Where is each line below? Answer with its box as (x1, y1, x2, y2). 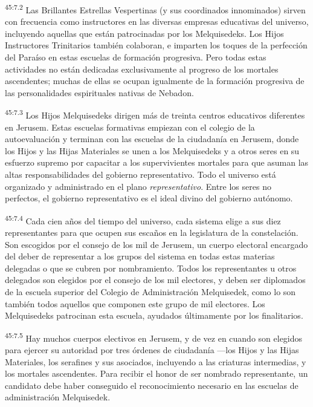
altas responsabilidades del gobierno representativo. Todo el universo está (5, 168, 276, 181)
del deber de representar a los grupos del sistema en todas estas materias (5, 250, 275, 262)
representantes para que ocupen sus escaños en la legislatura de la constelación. (5, 226, 298, 239)
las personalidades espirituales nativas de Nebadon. (5, 86, 194, 99)
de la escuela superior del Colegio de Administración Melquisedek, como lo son (5, 285, 296, 298)
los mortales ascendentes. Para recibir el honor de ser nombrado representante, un (5, 367, 308, 380)
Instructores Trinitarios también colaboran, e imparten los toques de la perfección (5, 39, 308, 51)
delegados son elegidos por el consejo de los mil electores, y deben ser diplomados (5, 273, 306, 286)
